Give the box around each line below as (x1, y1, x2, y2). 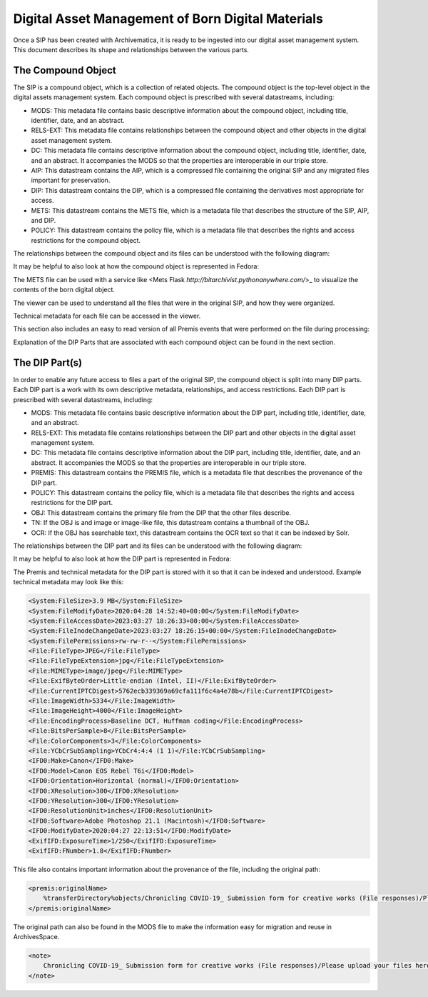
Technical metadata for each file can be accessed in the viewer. (13, 311, 201, 321)
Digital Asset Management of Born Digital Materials (13, 11, 324, 26)
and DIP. (31, 216, 56, 224)
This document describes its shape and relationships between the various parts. (13, 45, 250, 54)
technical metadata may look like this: (13, 578, 124, 586)
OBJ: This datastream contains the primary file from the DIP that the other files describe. (31, 508, 292, 517)
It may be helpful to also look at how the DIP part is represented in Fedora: (13, 554, 232, 563)
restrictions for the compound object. (31, 236, 141, 244)
